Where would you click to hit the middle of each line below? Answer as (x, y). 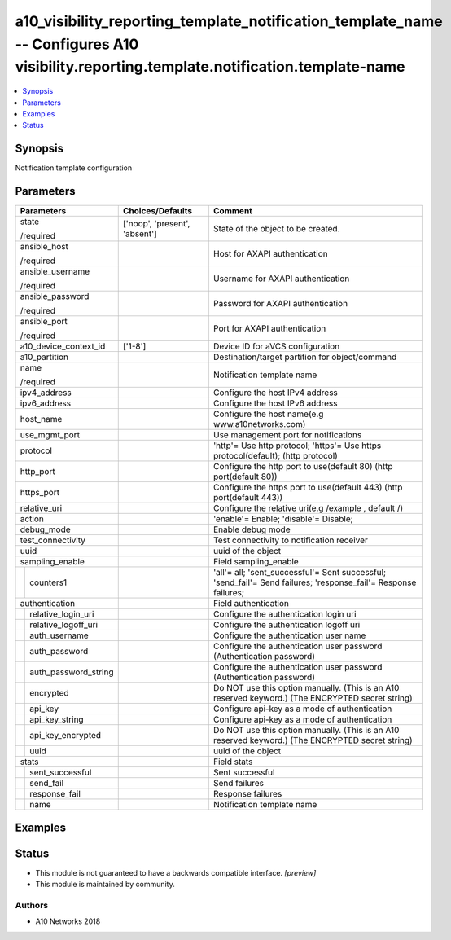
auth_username (59, 635)
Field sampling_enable (256, 562)
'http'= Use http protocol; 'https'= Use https (297, 446)
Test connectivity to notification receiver (290, 540)
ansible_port (44, 322)
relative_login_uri (62, 614)
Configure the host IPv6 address (275, 403)
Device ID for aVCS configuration (276, 346)
